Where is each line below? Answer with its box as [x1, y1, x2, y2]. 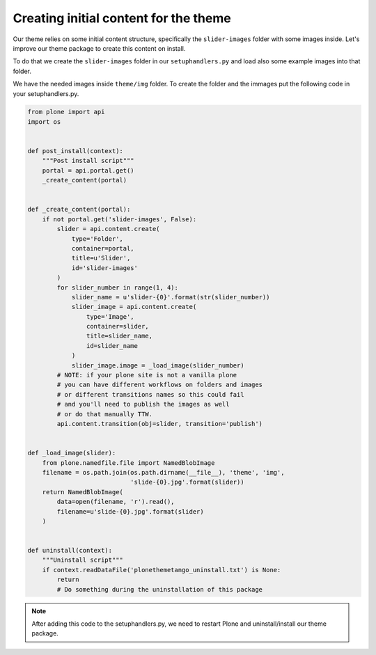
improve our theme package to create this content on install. [13, 44, 186, 52]
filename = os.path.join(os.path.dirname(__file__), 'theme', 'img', [42, 468, 285, 476]
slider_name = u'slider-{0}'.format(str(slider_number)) [71, 293, 270, 301]
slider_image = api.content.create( [71, 303, 197, 311]
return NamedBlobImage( [42, 488, 123, 496]
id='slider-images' [71, 264, 139, 271]
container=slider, [86, 322, 149, 331]
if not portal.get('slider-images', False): [42, 215, 197, 223]
